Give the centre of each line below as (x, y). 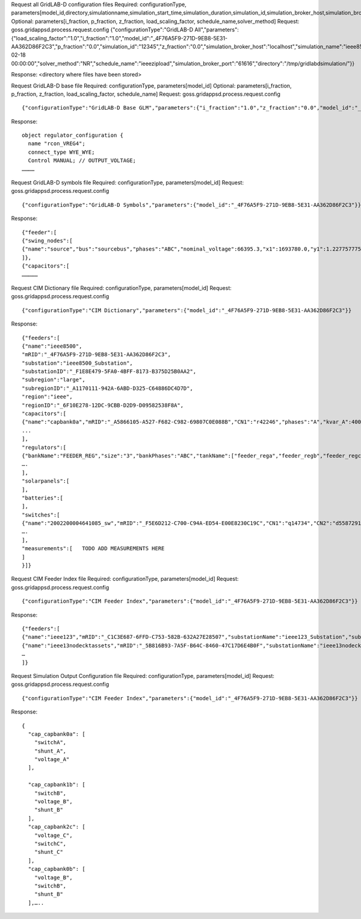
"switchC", (50, 843)
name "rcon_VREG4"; (57, 144)
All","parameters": (217, 30)
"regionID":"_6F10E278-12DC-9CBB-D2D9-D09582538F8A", (103, 405)
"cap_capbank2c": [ (57, 827)
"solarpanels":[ (46, 481)
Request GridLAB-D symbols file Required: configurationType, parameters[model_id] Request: (127, 183)
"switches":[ (41, 515)
